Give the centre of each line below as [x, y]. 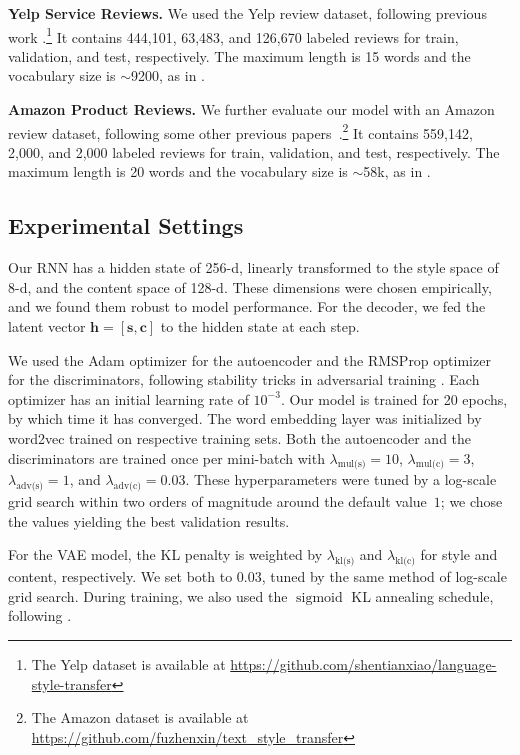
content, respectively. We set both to [120, 576]
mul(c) [430, 464]
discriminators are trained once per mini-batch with [166, 457]
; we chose [471, 501]
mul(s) [351, 464]
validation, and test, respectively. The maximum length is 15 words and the [239, 55]
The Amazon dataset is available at [140, 717]
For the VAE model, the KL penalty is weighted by [165, 554]
